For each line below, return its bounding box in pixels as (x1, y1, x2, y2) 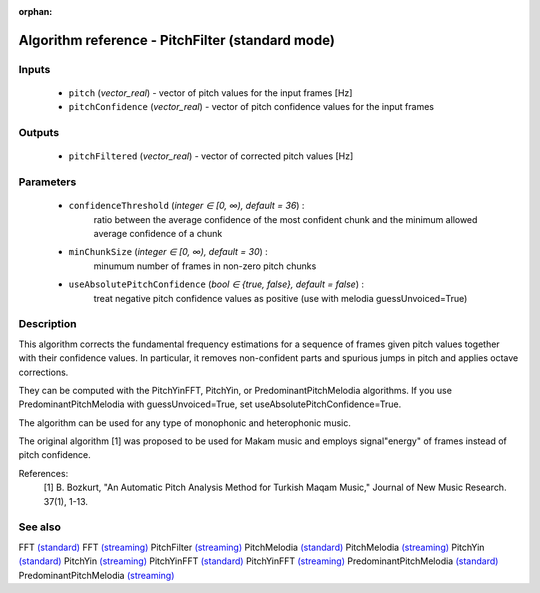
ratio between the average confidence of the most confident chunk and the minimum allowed (93, 213, 478, 225)
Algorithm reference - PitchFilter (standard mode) (18, 31, 335, 49)
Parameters (18, 175, 77, 189)
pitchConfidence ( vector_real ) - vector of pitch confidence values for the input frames (68, 101, 435, 113)
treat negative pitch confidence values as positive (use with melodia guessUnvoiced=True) (93, 292, 468, 304)
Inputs (18, 62, 51, 76)
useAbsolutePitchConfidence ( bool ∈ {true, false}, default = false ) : (68, 278, 365, 290)
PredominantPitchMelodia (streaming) (18, 569, 175, 581)
